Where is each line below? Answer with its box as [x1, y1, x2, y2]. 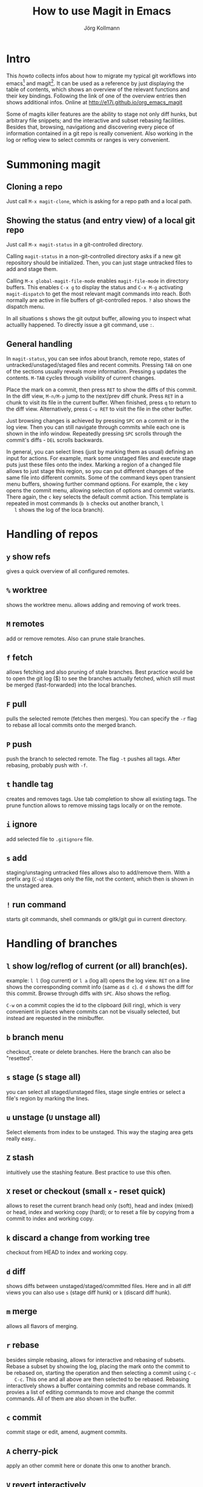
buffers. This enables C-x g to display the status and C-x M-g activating [6, 284, 184, 291]
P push [6, 739, 32, 750]
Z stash [6, 1152, 35, 1163]
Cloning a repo [6, 181, 63, 192]
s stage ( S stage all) [6, 1072, 81, 1083]
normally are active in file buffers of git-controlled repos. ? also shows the [6, 297, 191, 304]
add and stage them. [6, 266, 58, 273]
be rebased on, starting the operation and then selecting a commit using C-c [6, 1369, 196, 1376]
